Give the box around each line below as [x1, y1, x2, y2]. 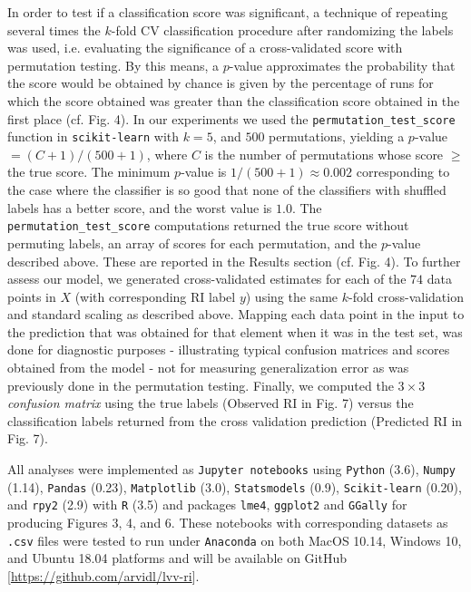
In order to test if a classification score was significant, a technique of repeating [7, 3, 448, 21]
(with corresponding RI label [74, 286, 236, 306]
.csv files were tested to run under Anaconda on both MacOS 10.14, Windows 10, [7, 530, 462, 549]
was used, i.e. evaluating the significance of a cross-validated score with [7, 38, 403, 57]
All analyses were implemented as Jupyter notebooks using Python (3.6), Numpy [7, 460, 456, 479]
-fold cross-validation [348, 286, 464, 306]
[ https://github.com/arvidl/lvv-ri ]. [7, 566, 200, 585]
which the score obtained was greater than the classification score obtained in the [7, 91, 460, 110]
